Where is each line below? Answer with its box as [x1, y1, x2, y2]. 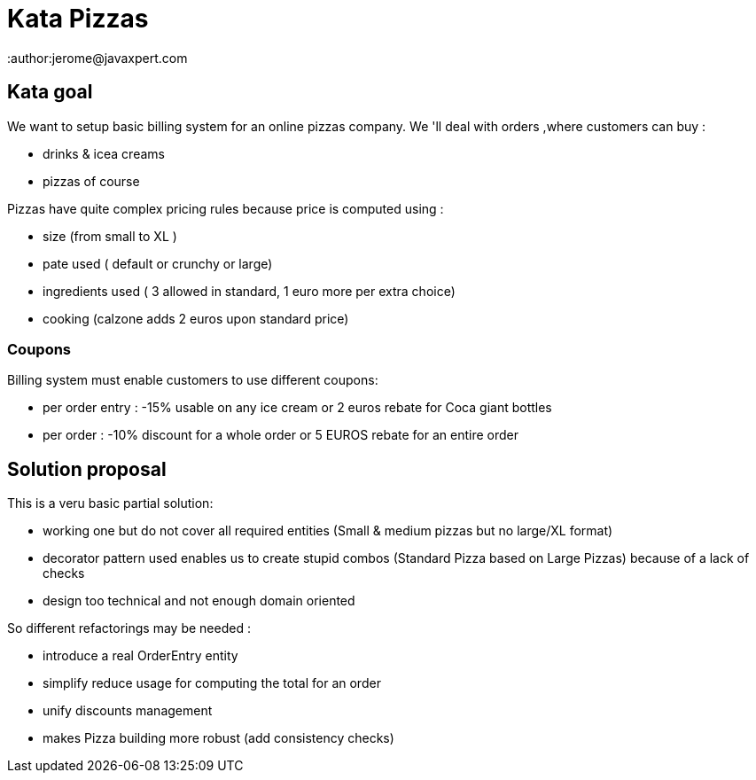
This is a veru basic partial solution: [7, 495, 214, 511]
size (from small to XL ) [43, 228, 177, 244]
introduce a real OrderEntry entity [43, 648, 238, 664]
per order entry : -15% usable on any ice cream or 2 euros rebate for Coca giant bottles [43, 400, 552, 416]
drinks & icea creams [43, 145, 165, 161]
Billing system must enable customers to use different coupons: [7, 372, 378, 388]
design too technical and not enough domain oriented [43, 593, 355, 609]
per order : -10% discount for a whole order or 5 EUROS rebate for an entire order [43, 427, 518, 443]
